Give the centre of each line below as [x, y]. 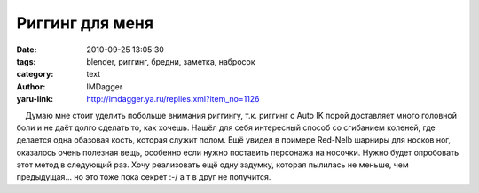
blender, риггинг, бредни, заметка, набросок [171, 61]
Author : [31, 86]
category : [35, 74]
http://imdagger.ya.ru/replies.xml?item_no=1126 [173, 99]
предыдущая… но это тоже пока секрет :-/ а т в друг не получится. [144, 177]
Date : [27, 50]
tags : [26, 61]
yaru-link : [35, 99]
